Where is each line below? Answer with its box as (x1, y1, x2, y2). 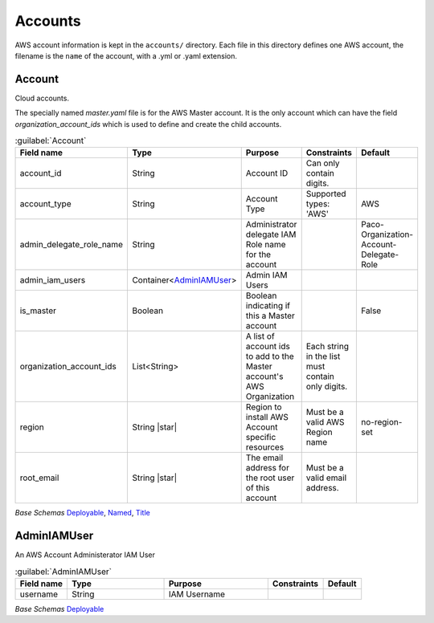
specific (245, 432, 276, 443)
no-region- (360, 417, 403, 428)
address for (245, 462, 289, 474)
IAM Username (168, 588, 225, 600)
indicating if (245, 300, 291, 311)
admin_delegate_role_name (19, 239, 124, 250)
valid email (305, 472, 347, 483)
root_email (19, 472, 59, 483)
